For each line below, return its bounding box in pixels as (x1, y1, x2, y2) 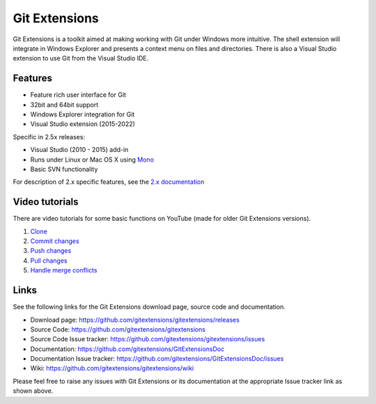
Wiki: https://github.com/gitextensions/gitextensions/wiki (30, 364, 194, 373)
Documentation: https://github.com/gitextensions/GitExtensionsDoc (30, 345, 225, 353)
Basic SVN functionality (30, 164, 98, 173)
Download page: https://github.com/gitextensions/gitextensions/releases (30, 316, 240, 324)
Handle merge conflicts (30, 266, 97, 274)
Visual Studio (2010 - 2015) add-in (30, 146, 129, 154)
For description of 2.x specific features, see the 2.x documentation (13, 178, 205, 186)
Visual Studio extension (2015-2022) (30, 120, 136, 128)
